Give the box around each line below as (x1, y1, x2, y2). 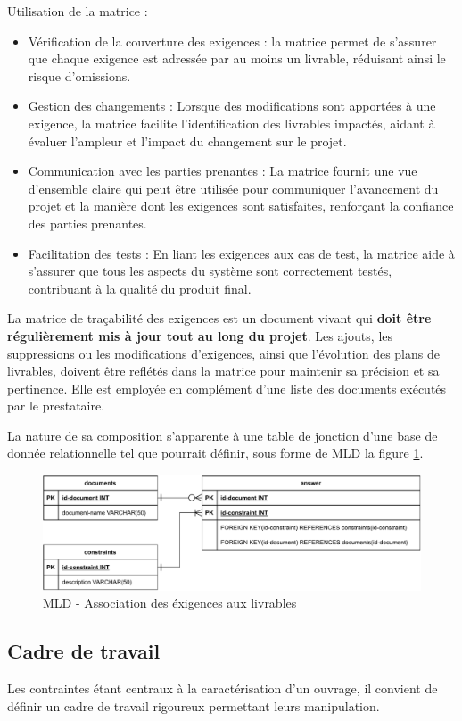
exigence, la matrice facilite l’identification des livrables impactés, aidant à (28, 113, 435, 132)
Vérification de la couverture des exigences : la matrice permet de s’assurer (28, 31, 437, 50)
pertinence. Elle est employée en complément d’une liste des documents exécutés (7, 378, 447, 397)
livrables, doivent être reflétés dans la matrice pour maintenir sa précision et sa (7, 361, 440, 380)
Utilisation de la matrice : (7, 2, 148, 20)
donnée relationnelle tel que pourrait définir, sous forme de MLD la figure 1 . (7, 443, 424, 462)
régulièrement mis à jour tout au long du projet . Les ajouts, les (7, 326, 393, 344)
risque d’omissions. (28, 66, 131, 85)
